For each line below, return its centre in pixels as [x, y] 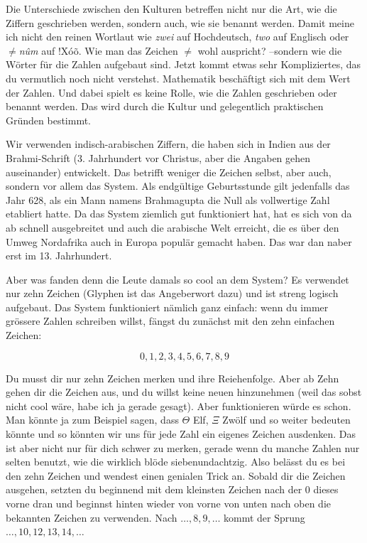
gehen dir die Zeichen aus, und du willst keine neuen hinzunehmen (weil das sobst [184, 392]
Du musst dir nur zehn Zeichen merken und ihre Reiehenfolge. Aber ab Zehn [172, 378]
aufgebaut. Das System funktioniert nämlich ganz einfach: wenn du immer [167, 307]
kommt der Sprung [264, 517]
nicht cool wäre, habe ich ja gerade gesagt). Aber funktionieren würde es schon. [179, 405]
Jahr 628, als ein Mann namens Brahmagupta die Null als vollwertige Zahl [168, 199]
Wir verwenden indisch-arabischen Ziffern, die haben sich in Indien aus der [168, 144]
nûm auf [37, 50]
